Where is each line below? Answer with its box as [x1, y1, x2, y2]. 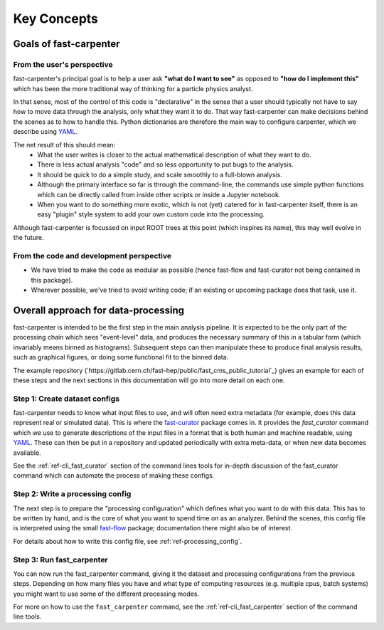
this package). [31, 275, 73, 284]
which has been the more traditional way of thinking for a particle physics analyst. [13, 84, 253, 93]
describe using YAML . [13, 127, 78, 136]
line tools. [13, 612, 42, 621]
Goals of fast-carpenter [13, 38, 120, 50]
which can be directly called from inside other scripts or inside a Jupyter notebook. [37, 190, 281, 199]
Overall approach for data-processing [13, 304, 185, 316]
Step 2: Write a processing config [13, 489, 132, 499]
